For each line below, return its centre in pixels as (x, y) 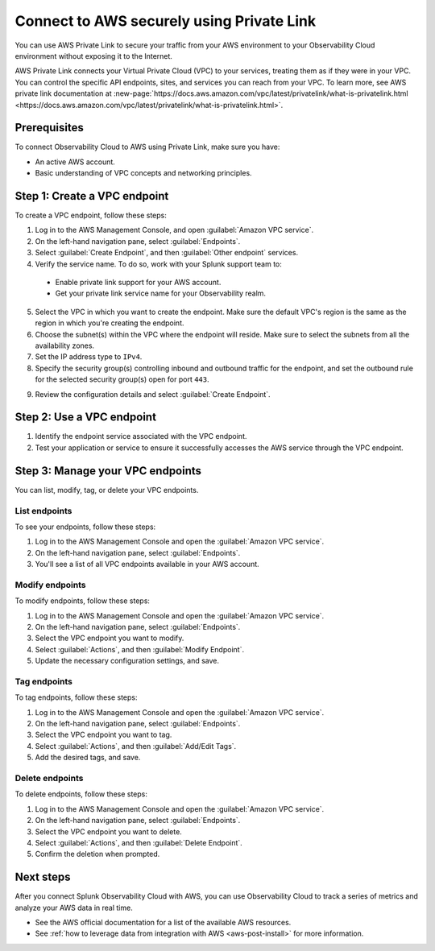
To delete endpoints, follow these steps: (81, 794)
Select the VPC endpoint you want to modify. (110, 638)
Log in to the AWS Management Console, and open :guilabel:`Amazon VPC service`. (174, 230)
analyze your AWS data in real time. (74, 908)
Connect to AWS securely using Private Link (166, 21)
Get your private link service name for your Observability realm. (160, 293)
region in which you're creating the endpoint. (110, 323)
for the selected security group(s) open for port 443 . (122, 379)
